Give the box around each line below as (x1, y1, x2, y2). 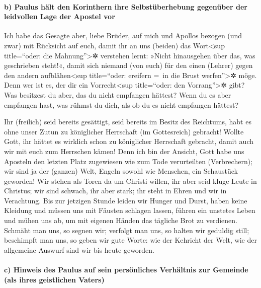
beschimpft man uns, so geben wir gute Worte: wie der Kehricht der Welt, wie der (4, 235, 257, 245)
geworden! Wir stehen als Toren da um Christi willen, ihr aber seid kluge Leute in (4, 175, 257, 186)
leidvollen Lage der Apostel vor (4, 11, 115, 22)
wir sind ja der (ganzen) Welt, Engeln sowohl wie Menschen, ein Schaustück (4, 166, 238, 176)
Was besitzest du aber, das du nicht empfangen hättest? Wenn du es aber (4, 89, 231, 100)
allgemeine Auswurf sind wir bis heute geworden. (4, 244, 155, 255)
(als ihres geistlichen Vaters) (4, 274, 105, 284)
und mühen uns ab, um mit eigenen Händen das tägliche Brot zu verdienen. (4, 215, 237, 226)
